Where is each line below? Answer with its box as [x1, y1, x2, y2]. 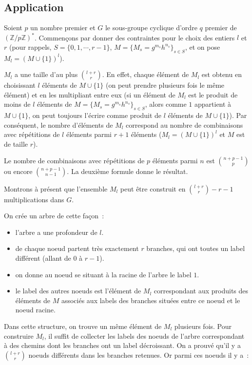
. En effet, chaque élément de [102, 69, 189, 79]
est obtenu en [201, 69, 242, 79]
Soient [4, 22, 22, 33]
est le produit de [188, 89, 238, 99]
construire [4, 330, 34, 341]
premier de [205, 22, 237, 33]
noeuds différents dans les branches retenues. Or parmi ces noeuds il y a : [28, 349, 249, 360]
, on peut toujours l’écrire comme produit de [28, 110, 162, 120]
